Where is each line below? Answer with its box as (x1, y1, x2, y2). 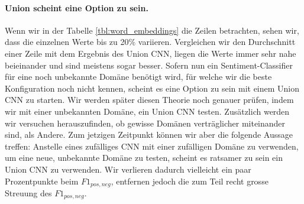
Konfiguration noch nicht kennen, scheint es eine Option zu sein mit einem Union (5, 82, 300, 94)
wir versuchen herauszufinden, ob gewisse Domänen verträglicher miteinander (5, 116, 286, 129)
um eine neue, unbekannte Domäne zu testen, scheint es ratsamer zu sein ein (5, 151, 283, 164)
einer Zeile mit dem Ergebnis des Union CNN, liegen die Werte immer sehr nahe (5, 47, 296, 59)
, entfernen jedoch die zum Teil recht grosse (111, 174, 269, 187)
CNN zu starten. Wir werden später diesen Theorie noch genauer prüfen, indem (5, 93, 294, 106)
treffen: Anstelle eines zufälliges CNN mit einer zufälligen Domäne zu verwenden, (5, 140, 299, 152)
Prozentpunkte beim (5, 174, 79, 187)
